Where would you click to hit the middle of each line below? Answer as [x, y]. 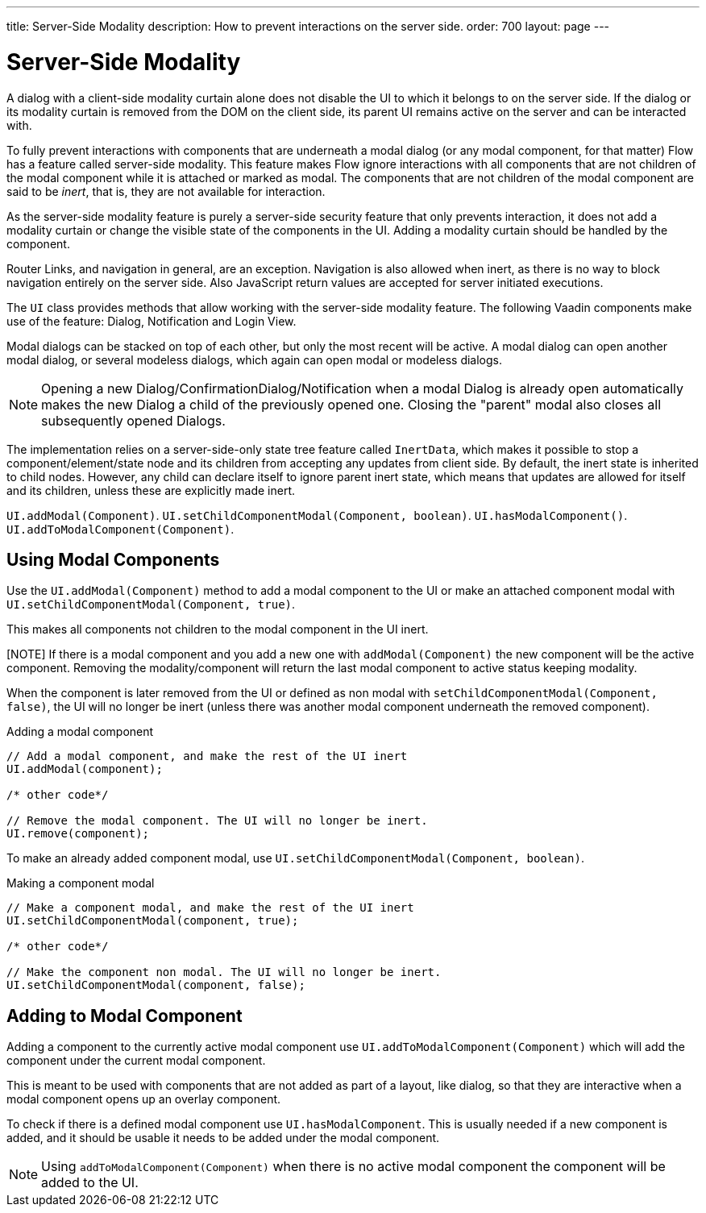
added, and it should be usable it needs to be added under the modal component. [223, 1138]
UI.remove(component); [78, 834]
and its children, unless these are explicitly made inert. [151, 490]
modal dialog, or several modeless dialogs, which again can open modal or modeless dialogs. [254, 359]
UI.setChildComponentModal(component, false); [156, 985]
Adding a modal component [80, 732]
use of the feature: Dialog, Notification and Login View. [152, 321]
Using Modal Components [113, 559]
